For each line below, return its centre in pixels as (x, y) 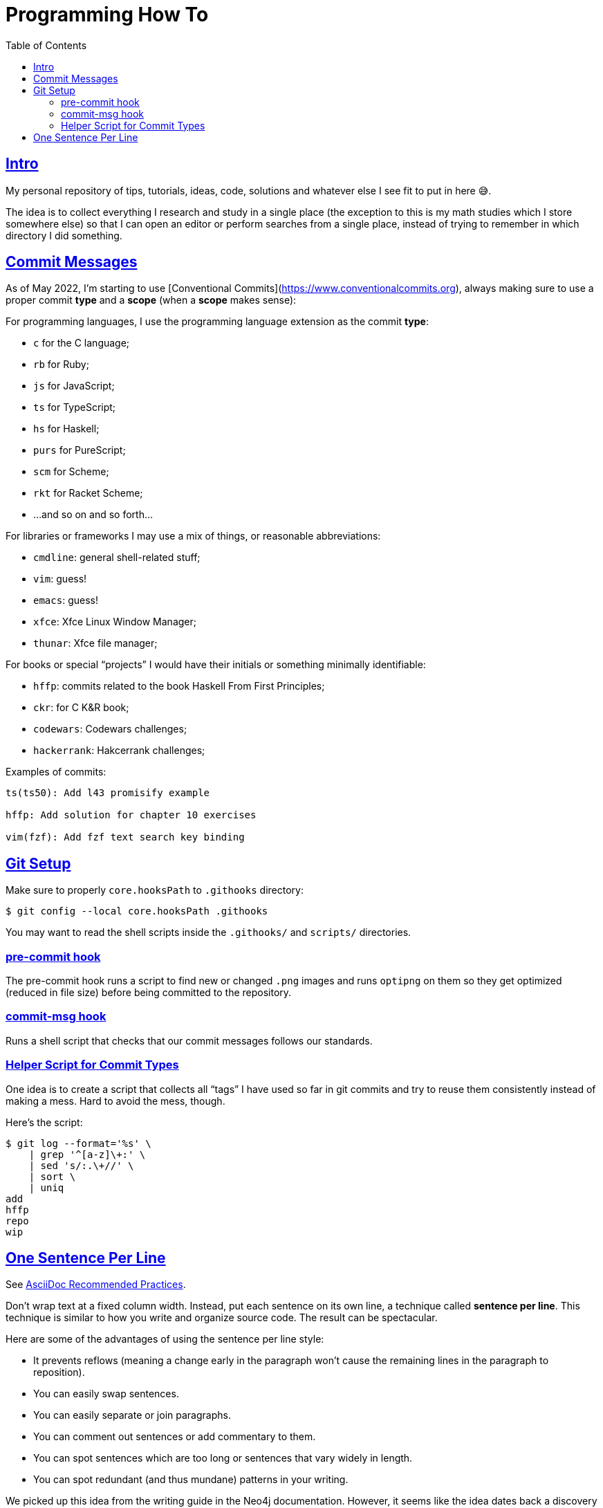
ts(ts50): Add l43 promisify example (108, 793)
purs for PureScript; (80, 450)
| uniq (46, 1187)
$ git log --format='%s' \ (78, 1143)
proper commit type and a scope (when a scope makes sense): (151, 300)
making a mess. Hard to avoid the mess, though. (115, 1101)
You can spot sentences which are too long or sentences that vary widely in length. (223, 1458)
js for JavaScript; (74, 386)
